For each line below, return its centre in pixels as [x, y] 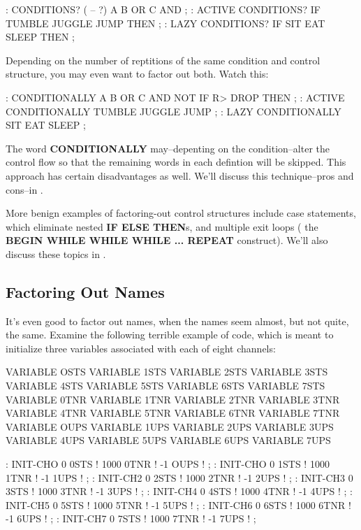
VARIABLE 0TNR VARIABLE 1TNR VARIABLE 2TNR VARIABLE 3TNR [173, 399]
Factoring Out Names [85, 291]
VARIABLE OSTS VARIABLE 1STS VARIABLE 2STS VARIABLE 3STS [167, 372]
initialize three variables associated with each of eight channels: [141, 348]
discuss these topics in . [56, 253]
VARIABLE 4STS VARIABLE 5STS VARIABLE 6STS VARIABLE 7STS [165, 386]
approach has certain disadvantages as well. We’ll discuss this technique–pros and [180, 175]
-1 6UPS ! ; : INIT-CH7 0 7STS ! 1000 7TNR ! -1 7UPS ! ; [131, 518]
